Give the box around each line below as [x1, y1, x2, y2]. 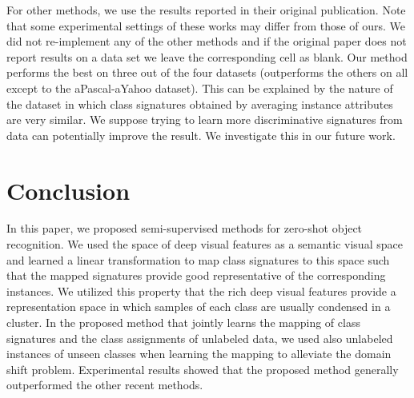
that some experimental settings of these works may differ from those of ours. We [6, 17, 406, 34]
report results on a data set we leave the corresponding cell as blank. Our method [6, 48, 408, 65]
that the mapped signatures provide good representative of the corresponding [6, 267, 386, 284]
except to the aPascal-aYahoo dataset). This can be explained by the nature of [6, 79, 393, 96]
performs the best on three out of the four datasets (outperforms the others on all [6, 64, 408, 81]
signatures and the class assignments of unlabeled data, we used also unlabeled [6, 329, 393, 346]
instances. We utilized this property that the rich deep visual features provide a [6, 282, 396, 299]
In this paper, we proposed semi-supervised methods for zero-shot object [6, 220, 363, 237]
